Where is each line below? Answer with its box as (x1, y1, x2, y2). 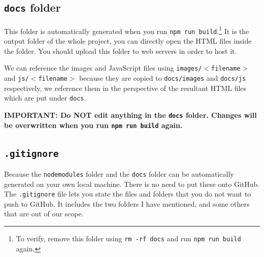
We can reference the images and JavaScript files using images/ (4, 62, 202, 73)
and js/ (4, 72, 29, 83)
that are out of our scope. (4, 208, 84, 219)
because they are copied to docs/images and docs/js (79, 72, 246, 83)
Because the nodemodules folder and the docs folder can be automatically (4, 168, 234, 179)
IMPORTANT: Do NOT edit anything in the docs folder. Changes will (4, 109, 257, 120)
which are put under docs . (4, 92, 86, 103)
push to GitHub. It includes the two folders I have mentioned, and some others (4, 198, 250, 209)
